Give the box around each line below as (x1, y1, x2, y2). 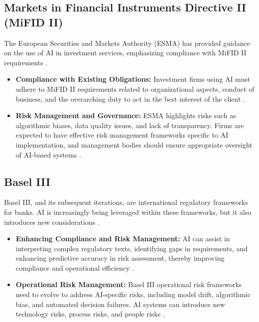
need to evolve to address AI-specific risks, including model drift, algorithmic (15, 289, 251, 300)
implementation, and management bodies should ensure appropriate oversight (15, 139, 253, 150)
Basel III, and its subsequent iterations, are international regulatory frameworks (4, 197, 248, 207)
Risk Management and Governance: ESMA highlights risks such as (15, 110, 236, 121)
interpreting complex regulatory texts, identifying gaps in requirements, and (15, 243, 248, 253)
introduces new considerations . (4, 216, 100, 227)
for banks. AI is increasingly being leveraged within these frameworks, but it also (4, 206, 252, 217)
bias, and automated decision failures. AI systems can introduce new (15, 299, 225, 309)
